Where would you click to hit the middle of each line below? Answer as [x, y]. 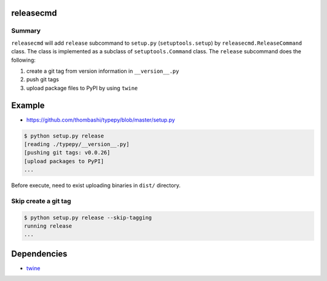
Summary [26, 31]
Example [28, 105]
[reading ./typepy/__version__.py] [77, 144]
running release [48, 226]
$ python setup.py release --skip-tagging [88, 217]
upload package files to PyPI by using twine [82, 88]
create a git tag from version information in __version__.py [103, 71]
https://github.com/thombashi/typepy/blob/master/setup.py [101, 120]
